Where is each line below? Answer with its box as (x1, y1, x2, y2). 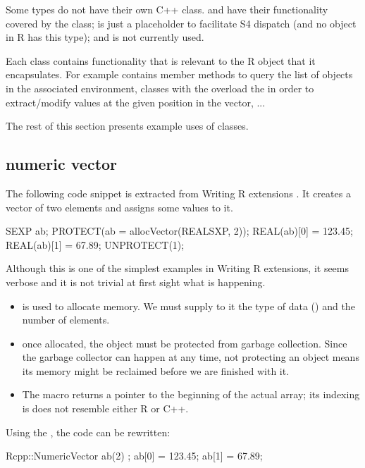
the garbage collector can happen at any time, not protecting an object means (22, 350, 359, 364)
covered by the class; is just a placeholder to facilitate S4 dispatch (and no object (6, 16, 357, 30)
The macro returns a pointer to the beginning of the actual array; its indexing (22, 387, 360, 402)
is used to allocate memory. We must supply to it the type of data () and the (22, 298, 355, 313)
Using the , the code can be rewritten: (6, 424, 171, 439)
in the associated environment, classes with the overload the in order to (6, 80, 314, 95)
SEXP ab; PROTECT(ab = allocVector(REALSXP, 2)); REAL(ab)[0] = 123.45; (6, 223, 353, 238)
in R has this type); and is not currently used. (6, 30, 204, 44)
